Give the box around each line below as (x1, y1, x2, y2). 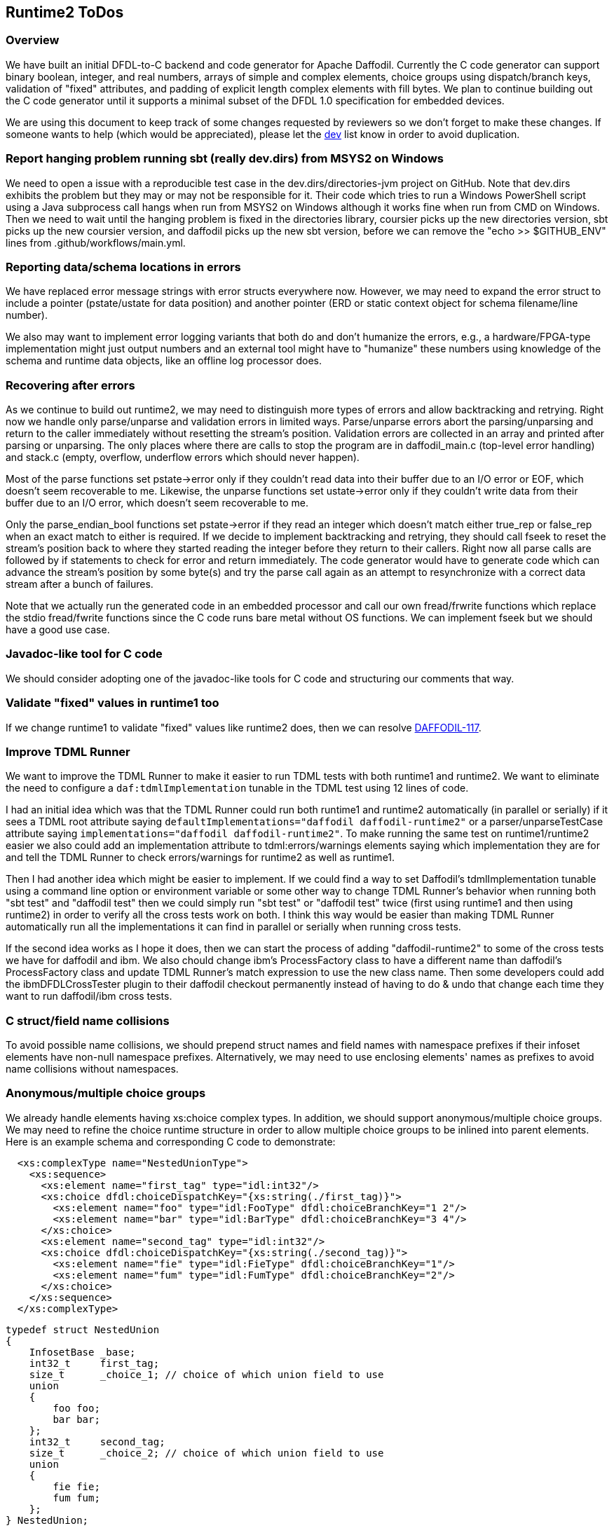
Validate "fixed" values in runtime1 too (6, 696, 219, 710)
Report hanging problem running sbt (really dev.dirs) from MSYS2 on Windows (6, 151, 444, 166)
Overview (6, 33, 60, 48)
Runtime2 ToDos (6, 4, 124, 21)
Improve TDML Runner (6, 744, 130, 759)
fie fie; (53, 1480, 100, 1492)
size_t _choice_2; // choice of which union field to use (29, 1447, 384, 1459)
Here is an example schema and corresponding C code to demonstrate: (6, 1135, 336, 1148)
